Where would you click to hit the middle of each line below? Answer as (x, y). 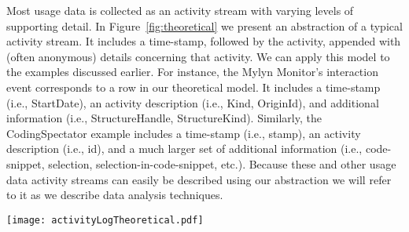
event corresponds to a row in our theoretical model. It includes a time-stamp (193, 87)
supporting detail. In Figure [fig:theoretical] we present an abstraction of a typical (204, 25)
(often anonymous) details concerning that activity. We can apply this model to (198, 56)
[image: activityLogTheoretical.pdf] (105, 220)
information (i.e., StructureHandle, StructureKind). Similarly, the (164, 118)
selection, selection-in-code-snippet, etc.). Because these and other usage (222, 163)
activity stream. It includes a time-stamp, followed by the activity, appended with (204, 41)
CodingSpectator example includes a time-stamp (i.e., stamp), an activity (184, 133)
